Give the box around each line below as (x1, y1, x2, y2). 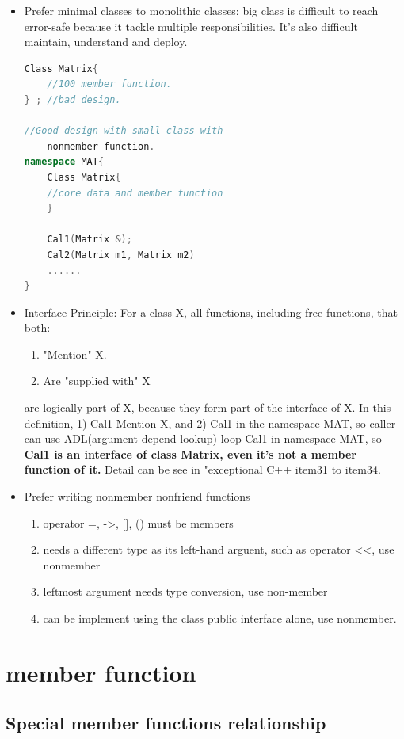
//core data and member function (47, 187, 223, 199)
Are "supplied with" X (43, 372, 151, 389)
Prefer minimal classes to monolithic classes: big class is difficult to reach (24, 2, 379, 18)
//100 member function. (47, 78, 172, 90)
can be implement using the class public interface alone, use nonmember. (43, 610, 397, 626)
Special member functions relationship (6, 710, 326, 735)
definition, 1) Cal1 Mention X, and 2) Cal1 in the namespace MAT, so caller (24, 414, 396, 431)
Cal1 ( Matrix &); (47, 234, 132, 246)
